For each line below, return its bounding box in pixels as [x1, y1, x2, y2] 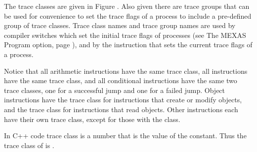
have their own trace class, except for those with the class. [4, 114, 180, 124]
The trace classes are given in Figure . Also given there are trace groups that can [4, 1, 250, 11]
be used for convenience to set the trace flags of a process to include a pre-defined [4, 10, 252, 21]
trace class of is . [4, 140, 54, 150]
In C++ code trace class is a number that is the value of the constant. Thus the [4, 130, 247, 141]
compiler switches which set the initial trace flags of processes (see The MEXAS [4, 30, 246, 40]
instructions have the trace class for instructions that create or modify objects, [4, 94, 242, 105]
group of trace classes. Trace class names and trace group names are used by [4, 20, 236, 30]
